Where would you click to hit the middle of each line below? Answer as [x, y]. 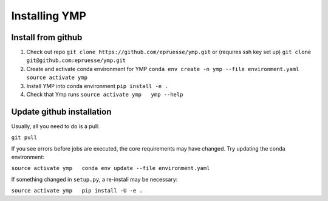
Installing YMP [49, 16]
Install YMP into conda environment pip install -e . [97, 86]
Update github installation [61, 111]
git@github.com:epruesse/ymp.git [76, 60]
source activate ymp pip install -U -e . [77, 191]
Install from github [47, 37]
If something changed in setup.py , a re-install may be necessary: [94, 179]
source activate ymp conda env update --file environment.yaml [111, 168]
